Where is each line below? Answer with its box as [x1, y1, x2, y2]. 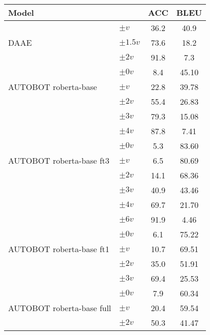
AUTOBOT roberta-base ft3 [8, 155, 110, 166]
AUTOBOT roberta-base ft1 [8, 243, 110, 255]
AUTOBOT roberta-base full [8, 302, 112, 314]
